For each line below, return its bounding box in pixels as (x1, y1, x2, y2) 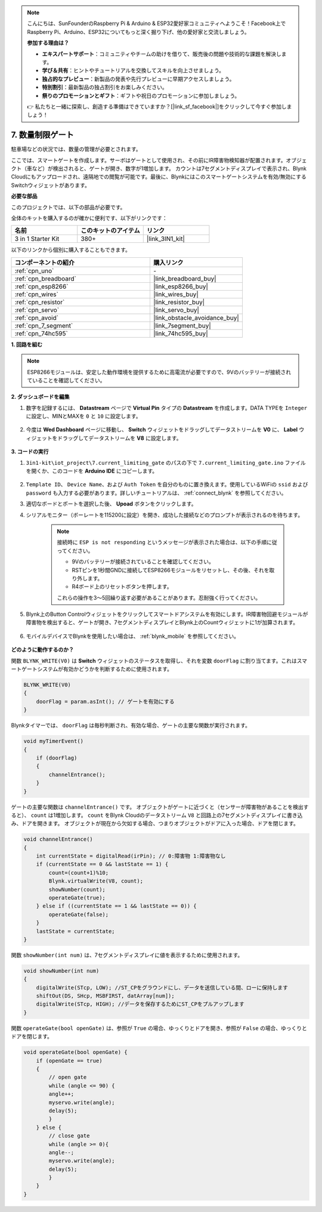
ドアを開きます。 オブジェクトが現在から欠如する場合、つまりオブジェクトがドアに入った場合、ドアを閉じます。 (21, 820, 299, 827)
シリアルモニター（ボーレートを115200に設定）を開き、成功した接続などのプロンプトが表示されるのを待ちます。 (26, 511, 304, 519)
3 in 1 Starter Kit (14, 235, 60, 243)
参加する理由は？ (27, 39, 69, 47)
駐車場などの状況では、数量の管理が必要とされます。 (11, 146, 141, 153)
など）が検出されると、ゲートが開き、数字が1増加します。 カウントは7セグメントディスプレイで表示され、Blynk (32, 165, 307, 172)
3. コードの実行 (11, 448, 49, 455)
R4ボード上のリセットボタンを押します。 (72, 583, 172, 590)
